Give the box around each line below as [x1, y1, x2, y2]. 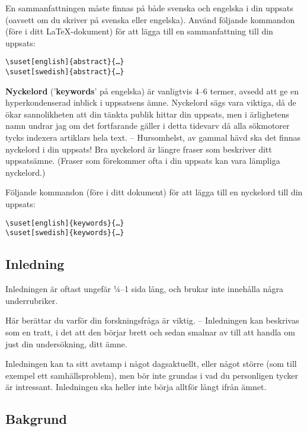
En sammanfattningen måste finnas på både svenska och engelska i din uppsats [5, 2, 293, 14]
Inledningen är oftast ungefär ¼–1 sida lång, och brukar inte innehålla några [5, 283, 283, 295]
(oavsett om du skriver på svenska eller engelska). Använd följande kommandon [5, 13, 295, 26]
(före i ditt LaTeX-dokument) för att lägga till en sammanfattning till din [5, 25, 273, 37]
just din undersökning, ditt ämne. [5, 337, 127, 350]
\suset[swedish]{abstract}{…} [5, 68, 124, 77]
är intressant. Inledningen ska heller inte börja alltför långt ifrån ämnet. [5, 381, 267, 393]
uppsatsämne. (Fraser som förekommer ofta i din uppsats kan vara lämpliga [5, 154, 280, 167]
